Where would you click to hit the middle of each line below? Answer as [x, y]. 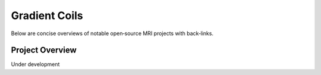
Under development [35, 64]
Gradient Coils [47, 15]
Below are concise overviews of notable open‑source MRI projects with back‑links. [112, 33]
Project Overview [44, 50]
